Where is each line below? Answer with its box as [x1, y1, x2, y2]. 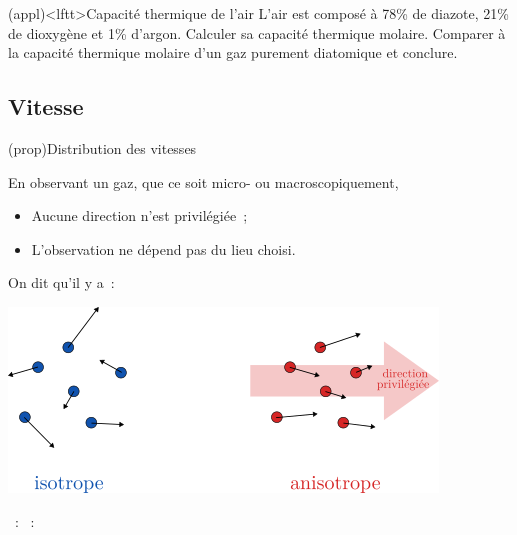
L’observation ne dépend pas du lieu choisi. [31, 238, 296, 259]
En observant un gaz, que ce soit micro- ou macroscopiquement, [8, 171, 399, 192]
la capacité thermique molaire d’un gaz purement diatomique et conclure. [8, 42, 458, 63]
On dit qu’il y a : [8, 272, 115, 293]
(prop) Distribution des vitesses [8, 137, 197, 158]
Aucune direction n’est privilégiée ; [31, 205, 248, 226]
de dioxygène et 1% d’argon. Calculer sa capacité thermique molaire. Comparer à [8, 22, 506, 43]
